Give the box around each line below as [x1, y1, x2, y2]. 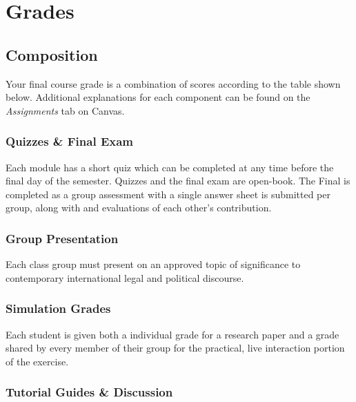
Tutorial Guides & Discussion [6, 383, 173, 401]
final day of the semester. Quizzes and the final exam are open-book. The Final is [6, 173, 350, 188]
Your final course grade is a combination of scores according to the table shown [6, 76, 341, 90]
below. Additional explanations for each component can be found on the [6, 90, 310, 104]
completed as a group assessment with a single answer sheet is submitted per [6, 186, 330, 201]
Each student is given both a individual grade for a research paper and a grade [6, 327, 339, 341]
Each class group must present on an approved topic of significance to [6, 257, 301, 271]
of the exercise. [6, 354, 69, 368]
